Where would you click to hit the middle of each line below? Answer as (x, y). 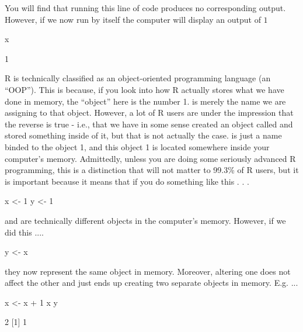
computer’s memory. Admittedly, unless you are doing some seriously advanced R (150, 158)
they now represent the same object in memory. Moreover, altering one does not (148, 271)
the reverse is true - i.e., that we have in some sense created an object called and (149, 124)
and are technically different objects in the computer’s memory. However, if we (145, 220)
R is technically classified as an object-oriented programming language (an (138, 78)
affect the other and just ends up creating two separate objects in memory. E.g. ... (151, 283)
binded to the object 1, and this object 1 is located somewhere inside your (137, 146)
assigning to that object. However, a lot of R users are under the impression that (149, 113)
